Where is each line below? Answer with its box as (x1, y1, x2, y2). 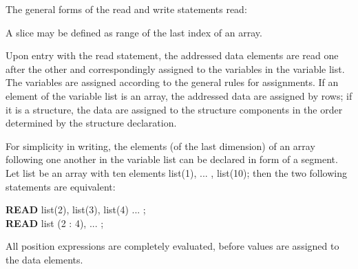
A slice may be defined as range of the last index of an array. (6, 25, 262, 39)
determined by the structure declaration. (6, 116, 177, 130)
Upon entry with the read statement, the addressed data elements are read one (6, 48, 339, 63)
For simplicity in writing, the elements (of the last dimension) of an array (6, 138, 315, 153)
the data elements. (6, 252, 83, 266)
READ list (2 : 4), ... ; (6, 215, 104, 230)
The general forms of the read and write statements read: (6, 2, 247, 16)
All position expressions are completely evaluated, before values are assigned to (6, 239, 339, 253)
